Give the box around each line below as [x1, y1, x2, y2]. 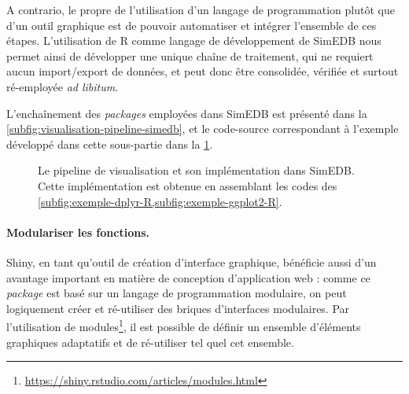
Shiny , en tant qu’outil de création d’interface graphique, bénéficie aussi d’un [6, 253, 377, 270]
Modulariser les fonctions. [6, 223, 149, 240]
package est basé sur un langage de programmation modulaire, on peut [6, 285, 347, 301]
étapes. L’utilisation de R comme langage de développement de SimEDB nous [6, 32, 381, 49]
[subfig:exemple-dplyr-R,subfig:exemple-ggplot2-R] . [38, 193, 282, 209]
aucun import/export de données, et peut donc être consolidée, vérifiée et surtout [6, 63, 399, 79]
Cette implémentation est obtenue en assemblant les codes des [38, 177, 337, 193]
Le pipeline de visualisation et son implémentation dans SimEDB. [38, 162, 355, 179]
